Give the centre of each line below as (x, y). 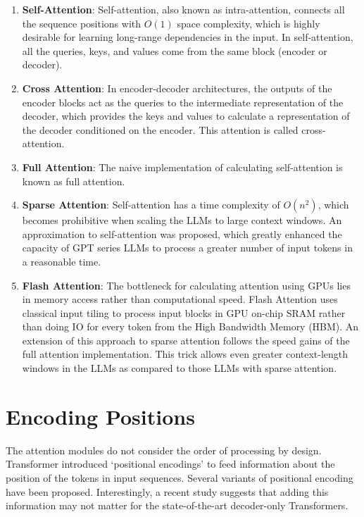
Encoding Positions (100, 416)
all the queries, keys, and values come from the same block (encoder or (175, 50)
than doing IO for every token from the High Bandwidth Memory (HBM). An (190, 326)
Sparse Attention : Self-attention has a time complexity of (151, 205)
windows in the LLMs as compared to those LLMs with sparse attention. (180, 368)
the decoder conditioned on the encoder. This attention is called (160, 129)
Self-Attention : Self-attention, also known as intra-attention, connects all (183, 9)
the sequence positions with (82, 23)
